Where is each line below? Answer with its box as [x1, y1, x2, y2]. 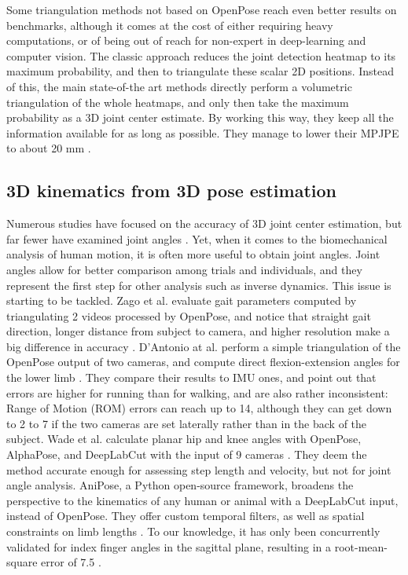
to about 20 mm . [6, 140, 91, 156]
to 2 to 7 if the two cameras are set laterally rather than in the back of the [6, 415, 367, 431]
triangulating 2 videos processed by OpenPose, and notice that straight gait [6, 307, 371, 324]
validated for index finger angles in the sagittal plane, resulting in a [6, 538, 331, 555]
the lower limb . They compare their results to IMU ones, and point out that [6, 369, 377, 386]
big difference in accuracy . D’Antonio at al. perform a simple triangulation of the [6, 338, 401, 354]
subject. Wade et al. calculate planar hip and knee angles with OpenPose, [6, 430, 362, 447]
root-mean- [334, 538, 388, 555]
